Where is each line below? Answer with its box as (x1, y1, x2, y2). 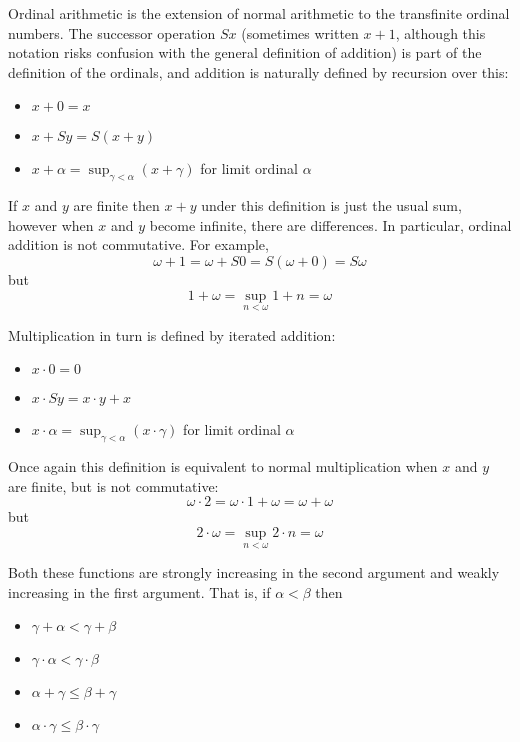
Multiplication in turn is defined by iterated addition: (8, 324, 336, 345)
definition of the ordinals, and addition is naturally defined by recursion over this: (8, 61, 509, 82)
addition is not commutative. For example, (8, 234, 269, 255)
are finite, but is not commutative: (8, 475, 219, 496)
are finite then (73, 195, 160, 216)
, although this (395, 22, 486, 43)
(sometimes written (241, 22, 359, 43)
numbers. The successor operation (8, 22, 216, 43)
